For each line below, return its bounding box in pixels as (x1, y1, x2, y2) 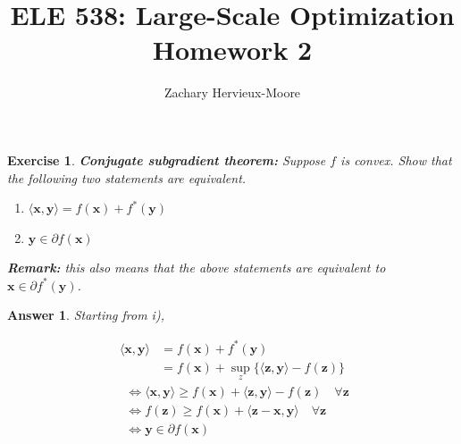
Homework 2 (152, 31, 313, 68)
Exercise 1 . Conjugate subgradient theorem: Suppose (7, 150, 326, 169)
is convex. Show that (340, 150, 452, 169)
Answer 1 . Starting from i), (7, 306, 164, 324)
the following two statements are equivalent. (7, 168, 247, 187)
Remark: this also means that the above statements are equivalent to (7, 258, 386, 277)
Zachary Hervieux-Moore (163, 83, 301, 102)
